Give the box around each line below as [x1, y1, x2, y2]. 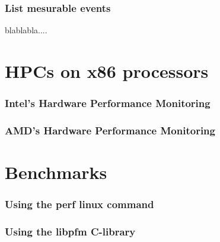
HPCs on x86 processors [5, 59, 209, 83]
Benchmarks [5, 160, 107, 184]
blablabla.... [5, 24, 47, 36]
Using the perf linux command [5, 197, 154, 212]
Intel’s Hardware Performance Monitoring [5, 96, 211, 111]
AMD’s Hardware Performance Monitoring [5, 122, 215, 137]
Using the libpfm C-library [5, 224, 136, 239]
